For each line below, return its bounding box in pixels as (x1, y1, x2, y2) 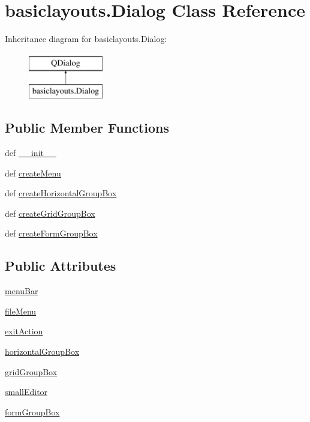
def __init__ (5, 146, 56, 159)
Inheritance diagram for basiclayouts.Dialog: (5, 32, 167, 45)
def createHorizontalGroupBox (5, 187, 117, 199)
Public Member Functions (5, 118, 169, 137)
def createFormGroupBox (5, 227, 98, 240)
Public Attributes (5, 256, 116, 275)
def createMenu (5, 166, 61, 179)
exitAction (5, 325, 43, 337)
